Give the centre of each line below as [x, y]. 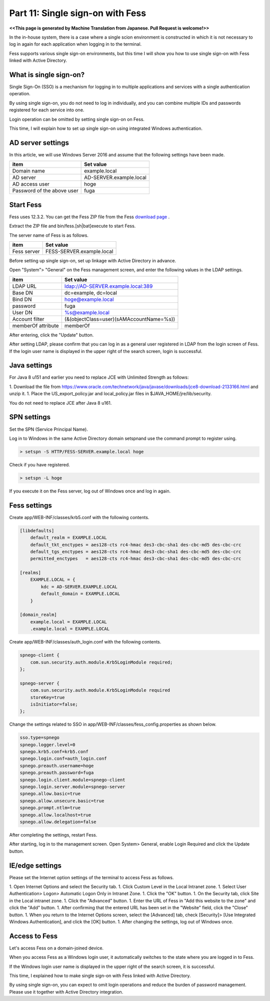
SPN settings [30, 417]
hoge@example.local [89, 299]
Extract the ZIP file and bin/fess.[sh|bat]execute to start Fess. [72, 226]
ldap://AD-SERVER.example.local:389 [108, 286]
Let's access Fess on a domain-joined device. [56, 948]
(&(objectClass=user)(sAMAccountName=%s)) [120, 319]
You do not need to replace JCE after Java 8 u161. [60, 403]
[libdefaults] [37, 531]
